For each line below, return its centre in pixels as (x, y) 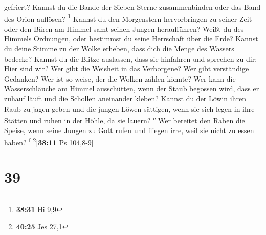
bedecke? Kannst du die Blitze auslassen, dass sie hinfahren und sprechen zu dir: (131, 58)
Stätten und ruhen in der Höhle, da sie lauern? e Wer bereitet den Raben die (125, 120)
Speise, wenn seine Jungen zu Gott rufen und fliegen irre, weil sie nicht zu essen (129, 130)
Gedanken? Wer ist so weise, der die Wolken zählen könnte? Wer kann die (120, 78)
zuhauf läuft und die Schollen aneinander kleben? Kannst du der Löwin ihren (125, 98)
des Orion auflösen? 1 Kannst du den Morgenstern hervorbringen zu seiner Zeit (128, 18)
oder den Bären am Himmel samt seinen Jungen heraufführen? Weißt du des (124, 28)
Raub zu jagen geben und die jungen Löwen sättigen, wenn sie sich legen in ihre (129, 108)
